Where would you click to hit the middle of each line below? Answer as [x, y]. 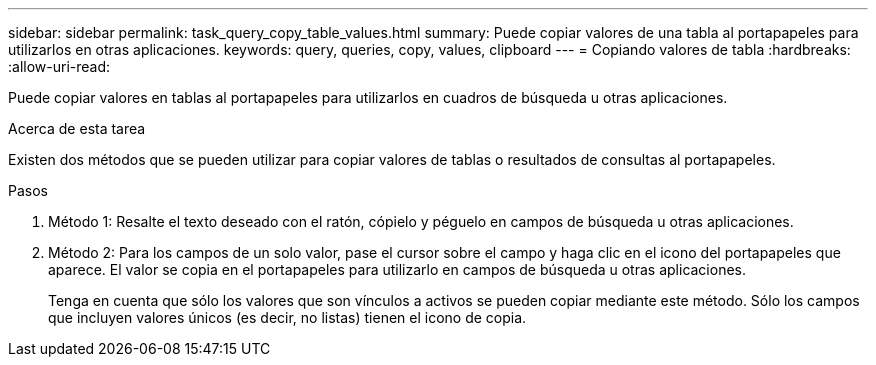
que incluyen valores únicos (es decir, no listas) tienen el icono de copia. [287, 317]
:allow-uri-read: [59, 66]
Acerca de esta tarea [77, 128]
